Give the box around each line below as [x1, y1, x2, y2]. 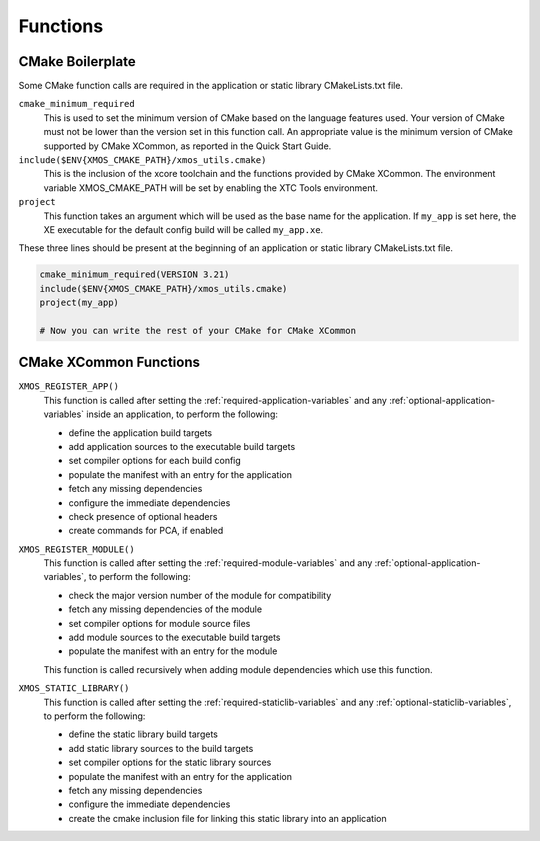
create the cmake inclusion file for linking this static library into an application [68, 812, 387, 824]
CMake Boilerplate [18, 53, 136, 70]
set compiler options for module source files [68, 617, 251, 629]
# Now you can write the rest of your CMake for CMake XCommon [39, 325, 357, 336]
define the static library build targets [68, 728, 219, 740]
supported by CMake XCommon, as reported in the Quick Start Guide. [43, 140, 332, 152]
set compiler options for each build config [68, 455, 242, 467]
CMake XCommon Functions [18, 354, 200, 371]
